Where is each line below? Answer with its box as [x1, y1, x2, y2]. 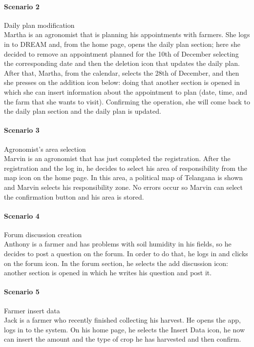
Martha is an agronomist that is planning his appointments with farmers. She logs [4, 29, 250, 40]
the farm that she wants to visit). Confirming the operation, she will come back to [4, 96, 251, 106]
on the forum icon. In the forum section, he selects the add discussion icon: [4, 258, 229, 268]
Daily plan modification [4, 20, 75, 30]
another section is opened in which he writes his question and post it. [4, 267, 212, 278]
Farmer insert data [4, 305, 60, 315]
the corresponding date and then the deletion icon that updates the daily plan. [4, 58, 240, 68]
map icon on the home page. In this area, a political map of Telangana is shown [4, 172, 243, 183]
